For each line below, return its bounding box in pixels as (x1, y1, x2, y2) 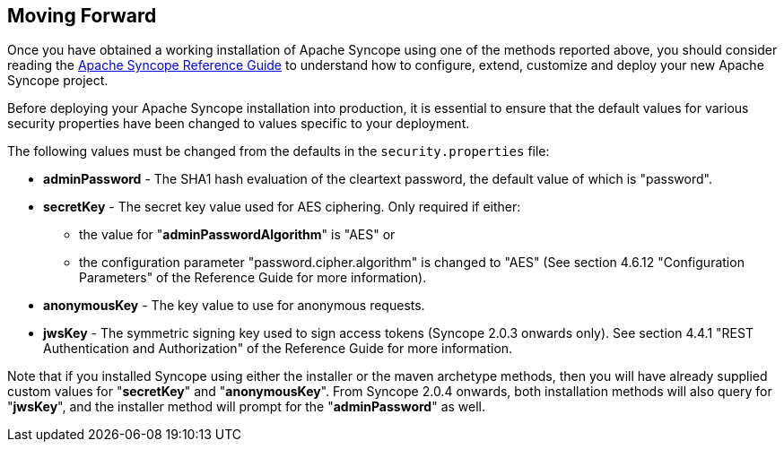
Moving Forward (7, 4, 157, 27)
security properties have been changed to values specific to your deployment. (7, 116, 470, 132)
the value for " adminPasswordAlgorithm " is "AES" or (79, 227, 396, 243)
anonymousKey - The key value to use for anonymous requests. (43, 298, 425, 314)
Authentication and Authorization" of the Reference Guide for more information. (43, 341, 513, 357)
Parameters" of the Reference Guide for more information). (79, 270, 427, 286)
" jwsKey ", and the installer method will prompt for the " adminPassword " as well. (7, 399, 485, 415)
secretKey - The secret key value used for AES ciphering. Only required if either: (43, 199, 521, 215)
